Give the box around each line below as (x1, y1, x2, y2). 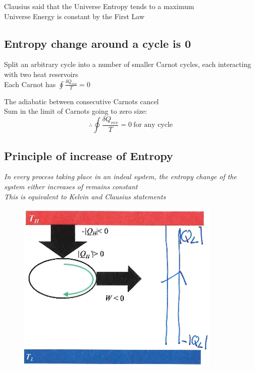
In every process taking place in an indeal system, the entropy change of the (4, 171, 237, 182)
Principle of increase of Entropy (4, 147, 173, 163)
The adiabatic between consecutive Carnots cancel (4, 96, 159, 106)
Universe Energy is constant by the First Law (4, 11, 145, 21)
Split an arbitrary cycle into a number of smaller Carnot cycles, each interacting (4, 59, 251, 69)
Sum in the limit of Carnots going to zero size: (4, 106, 147, 116)
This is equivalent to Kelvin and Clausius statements (4, 191, 166, 201)
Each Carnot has (4, 79, 56, 89)
